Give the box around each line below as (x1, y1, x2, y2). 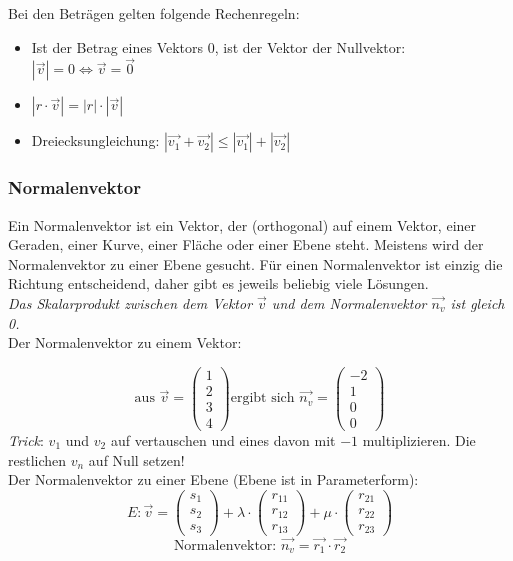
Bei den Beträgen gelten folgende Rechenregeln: (8, 3, 300, 23)
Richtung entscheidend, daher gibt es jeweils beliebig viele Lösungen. (8, 273, 429, 294)
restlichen (8, 449, 67, 470)
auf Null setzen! (88, 449, 185, 470)
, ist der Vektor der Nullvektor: (214, 36, 406, 57)
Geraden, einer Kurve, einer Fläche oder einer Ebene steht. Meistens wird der (8, 234, 484, 255)
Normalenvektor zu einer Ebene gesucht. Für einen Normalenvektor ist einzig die (8, 253, 503, 274)
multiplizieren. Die (362, 429, 476, 450)
